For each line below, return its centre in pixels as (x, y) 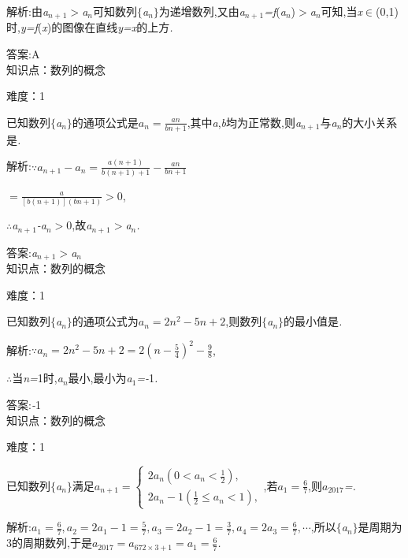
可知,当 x (341, 11)
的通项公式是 (105, 122)
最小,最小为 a (100, 378)
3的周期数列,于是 (49, 543)
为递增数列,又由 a (202, 11)
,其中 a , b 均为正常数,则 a (244, 122)
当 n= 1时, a (37, 378)
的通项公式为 (105, 321)
